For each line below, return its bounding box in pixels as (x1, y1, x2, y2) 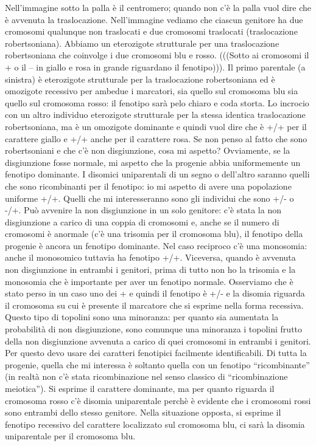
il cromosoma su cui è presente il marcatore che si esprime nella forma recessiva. (5, 298, 304, 311)
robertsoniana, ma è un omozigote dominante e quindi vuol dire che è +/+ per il (5, 120, 307, 132)
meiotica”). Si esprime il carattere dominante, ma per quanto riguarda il (5, 382, 275, 394)
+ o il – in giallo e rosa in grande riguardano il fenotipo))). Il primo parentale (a (5, 60, 306, 73)
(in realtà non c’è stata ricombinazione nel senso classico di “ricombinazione (5, 370, 288, 383)
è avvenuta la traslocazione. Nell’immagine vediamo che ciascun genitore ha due (5, 13, 303, 26)
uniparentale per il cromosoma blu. (5, 430, 136, 442)
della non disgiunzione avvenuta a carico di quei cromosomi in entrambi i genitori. (5, 334, 311, 347)
